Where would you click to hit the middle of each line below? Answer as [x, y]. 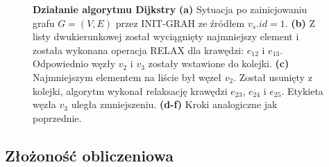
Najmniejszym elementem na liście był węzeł [127, 77]
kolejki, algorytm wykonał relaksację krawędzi [130, 90]
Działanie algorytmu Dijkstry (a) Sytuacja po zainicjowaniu [170, 9]
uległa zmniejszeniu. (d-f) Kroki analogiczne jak [174, 104]
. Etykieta [302, 90]
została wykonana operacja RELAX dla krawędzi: [138, 50]
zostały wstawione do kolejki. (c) [219, 63]
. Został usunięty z [273, 77]
